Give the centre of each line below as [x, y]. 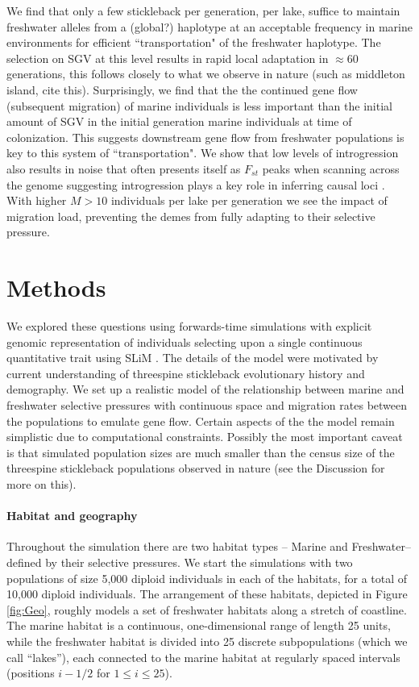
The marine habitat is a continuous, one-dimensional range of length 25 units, [199, 625]
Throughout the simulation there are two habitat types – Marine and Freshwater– [209, 546]
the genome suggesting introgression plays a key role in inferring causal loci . [196, 184]
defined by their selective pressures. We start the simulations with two [180, 562]
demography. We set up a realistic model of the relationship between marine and [205, 389]
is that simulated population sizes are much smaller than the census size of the [201, 452]
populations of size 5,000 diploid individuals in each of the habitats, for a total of [207, 578]
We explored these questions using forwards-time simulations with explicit [189, 326]
